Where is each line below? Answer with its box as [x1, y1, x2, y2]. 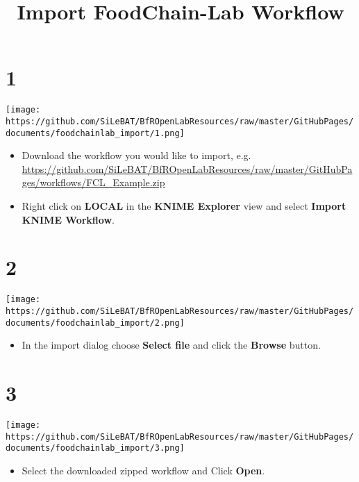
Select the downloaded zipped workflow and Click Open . [22, 463, 265, 478]
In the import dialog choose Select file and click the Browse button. [22, 338, 321, 352]
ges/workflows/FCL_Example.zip [22, 175, 165, 190]
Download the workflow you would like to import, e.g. [22, 148, 251, 163]
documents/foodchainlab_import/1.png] [6, 128, 185, 138]
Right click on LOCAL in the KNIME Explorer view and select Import [22, 199, 347, 213]
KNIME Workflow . [22, 212, 115, 226]
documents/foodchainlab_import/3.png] [6, 443, 185, 454]
